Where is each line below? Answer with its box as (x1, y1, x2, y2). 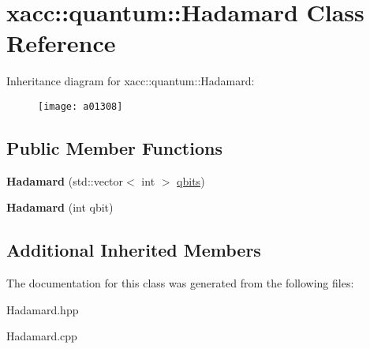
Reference (6, 27, 116, 59)
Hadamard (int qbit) (6, 199, 114, 216)
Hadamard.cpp (6, 328, 77, 344)
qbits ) (177, 172, 205, 189)
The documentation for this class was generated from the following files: (6, 275, 354, 291)
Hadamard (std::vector (6, 172, 124, 189)
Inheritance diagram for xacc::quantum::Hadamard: (6, 73, 255, 89)
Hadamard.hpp (6, 301, 79, 317)
